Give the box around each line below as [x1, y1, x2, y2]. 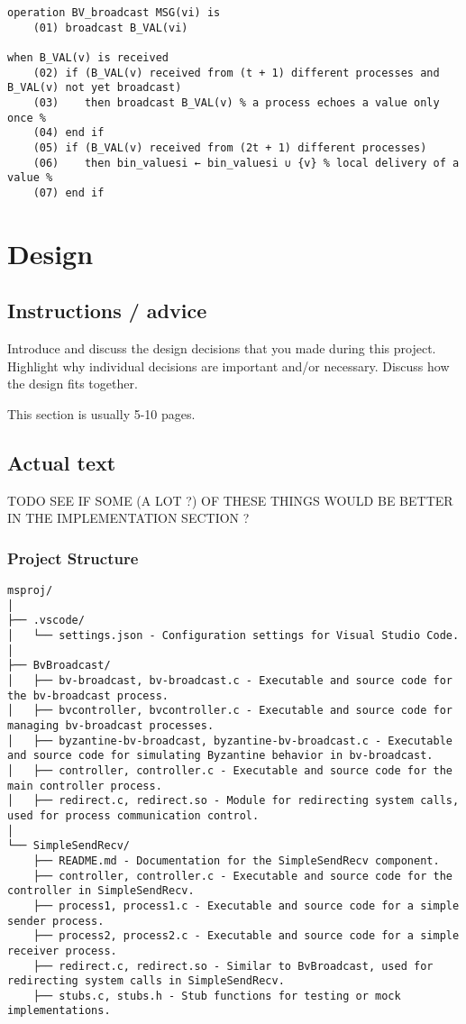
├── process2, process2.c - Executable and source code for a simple [32, 929, 460, 943]
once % [7, 111, 46, 124]
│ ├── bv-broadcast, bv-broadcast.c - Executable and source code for [7, 674, 452, 688]
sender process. [7, 914, 105, 928]
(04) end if [32, 126, 105, 140]
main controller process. [7, 779, 162, 792]
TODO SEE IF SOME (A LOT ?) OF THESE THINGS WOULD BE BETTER [7, 490, 453, 509]
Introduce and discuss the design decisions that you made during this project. [7, 339, 436, 358]
